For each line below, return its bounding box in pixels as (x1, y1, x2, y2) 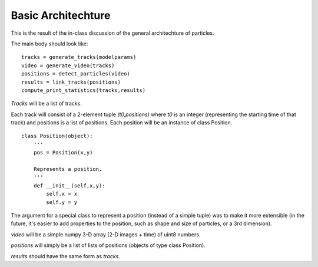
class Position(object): (21, 133, 93, 140)
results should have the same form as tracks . (11, 252, 121, 259)
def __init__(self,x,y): (33, 182, 105, 189)
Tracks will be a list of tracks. (11, 100, 82, 107)
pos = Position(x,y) (33, 149, 93, 156)
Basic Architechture (11, 9, 111, 22)
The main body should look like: (11, 40, 88, 47)
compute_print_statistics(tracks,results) (21, 87, 146, 94)
